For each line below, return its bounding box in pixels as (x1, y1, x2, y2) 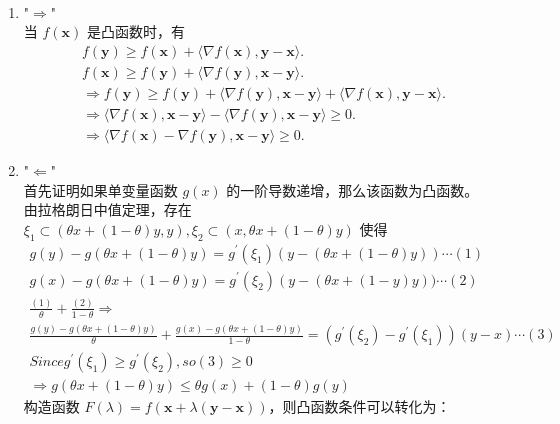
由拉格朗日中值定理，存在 (23, 199, 192, 220)
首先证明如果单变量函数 (23, 179, 178, 200)
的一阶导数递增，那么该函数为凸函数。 (226, 179, 479, 200)
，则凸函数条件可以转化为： (268, 396, 451, 417)
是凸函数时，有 (86, 21, 185, 42)
